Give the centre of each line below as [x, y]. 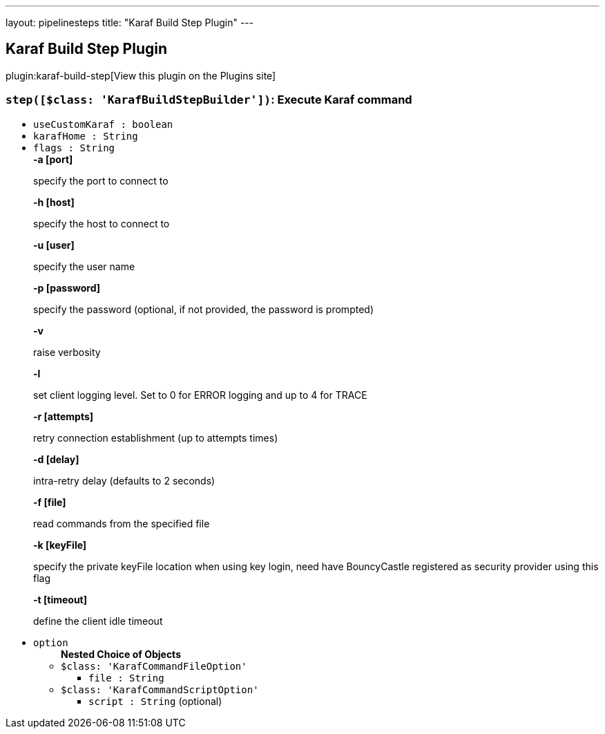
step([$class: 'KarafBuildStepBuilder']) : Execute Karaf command [209, 100]
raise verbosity [67, 352]
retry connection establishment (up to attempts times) [156, 437]
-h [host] [54, 202]
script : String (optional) [155, 701]
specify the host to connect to [102, 223]
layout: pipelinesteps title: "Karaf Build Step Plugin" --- [130, 22]
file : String [126, 678]
